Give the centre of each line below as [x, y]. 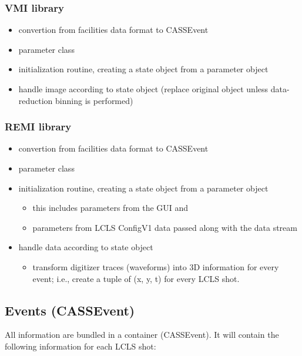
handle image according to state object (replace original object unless [143, 89]
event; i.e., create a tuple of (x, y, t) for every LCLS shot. [136, 278]
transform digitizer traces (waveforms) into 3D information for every [156, 266]
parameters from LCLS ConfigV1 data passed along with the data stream [165, 227]
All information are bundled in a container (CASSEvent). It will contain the [142, 335]
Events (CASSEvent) [70, 310]
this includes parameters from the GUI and [110, 208]
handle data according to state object [86, 247]
